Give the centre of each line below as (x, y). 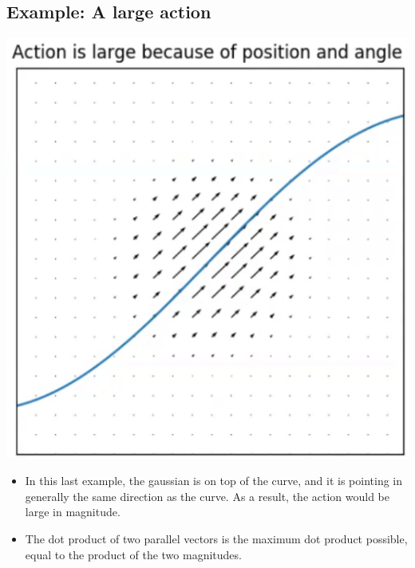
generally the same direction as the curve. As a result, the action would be (207, 496)
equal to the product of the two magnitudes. (133, 554)
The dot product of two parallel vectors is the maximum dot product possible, (216, 539)
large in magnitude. (73, 512)
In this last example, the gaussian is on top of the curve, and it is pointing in (214, 481)
